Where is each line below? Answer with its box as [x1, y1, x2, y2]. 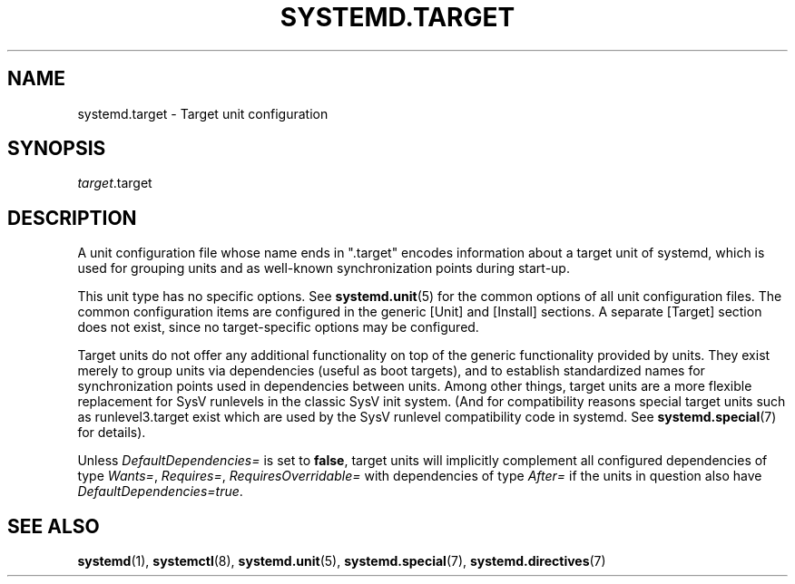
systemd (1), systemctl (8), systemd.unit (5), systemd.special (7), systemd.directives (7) [77, 553, 606, 569]
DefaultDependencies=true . [77, 483, 243, 500]
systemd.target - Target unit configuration [77, 105, 329, 122]
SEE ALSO [7, 514, 100, 538]
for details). [77, 424, 146, 441]
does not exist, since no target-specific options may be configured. [77, 319, 479, 336]
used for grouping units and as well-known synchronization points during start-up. [77, 260, 570, 277]
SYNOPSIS [7, 137, 106, 161]
